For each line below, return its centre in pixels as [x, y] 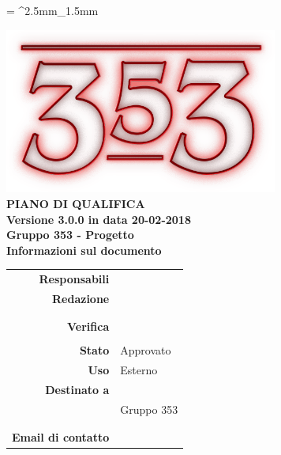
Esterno [139, 370]
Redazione [81, 298]
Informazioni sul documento [84, 250]
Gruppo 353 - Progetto [70, 235]
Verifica [88, 326]
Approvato [146, 350]
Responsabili [74, 279]
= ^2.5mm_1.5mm [52, 10]
